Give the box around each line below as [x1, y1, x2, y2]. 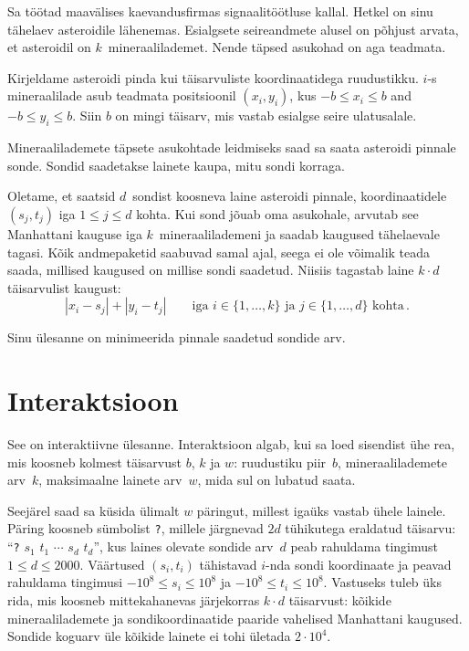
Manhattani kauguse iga [7, 224, 142, 243]
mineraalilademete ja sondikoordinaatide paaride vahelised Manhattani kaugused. [7, 608, 463, 627]
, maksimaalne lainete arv [38, 470, 182, 489]
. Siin [72, 106, 102, 125]
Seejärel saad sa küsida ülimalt [7, 500, 180, 520]
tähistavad [199, 554, 257, 573]
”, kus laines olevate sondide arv [93, 537, 274, 556]
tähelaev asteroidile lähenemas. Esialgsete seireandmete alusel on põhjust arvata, [7, 19, 459, 38]
